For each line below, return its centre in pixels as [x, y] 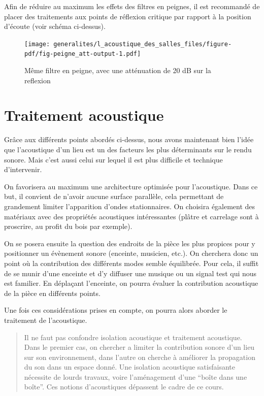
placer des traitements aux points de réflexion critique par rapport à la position [128, 16]
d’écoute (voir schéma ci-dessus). [55, 26]
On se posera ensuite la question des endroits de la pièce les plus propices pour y [130, 243]
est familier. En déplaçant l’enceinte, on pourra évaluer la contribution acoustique [131, 283]
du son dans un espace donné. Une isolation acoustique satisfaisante [129, 367]
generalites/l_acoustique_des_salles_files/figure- [143, 44]
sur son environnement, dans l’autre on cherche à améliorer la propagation [140, 357]
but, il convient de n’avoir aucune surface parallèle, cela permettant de [114, 196]
